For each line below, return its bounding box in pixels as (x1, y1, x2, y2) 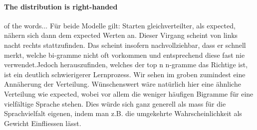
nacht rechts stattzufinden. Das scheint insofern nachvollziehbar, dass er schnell (4, 39, 246, 50)
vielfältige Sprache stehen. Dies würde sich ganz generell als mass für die (4, 98, 226, 109)
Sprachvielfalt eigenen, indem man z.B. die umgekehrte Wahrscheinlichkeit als (4, 108, 242, 119)
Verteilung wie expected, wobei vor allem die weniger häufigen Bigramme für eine (4, 88, 254, 99)
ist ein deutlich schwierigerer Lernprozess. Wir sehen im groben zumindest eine (4, 69, 246, 79)
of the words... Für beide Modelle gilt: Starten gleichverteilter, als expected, (4, 20, 236, 30)
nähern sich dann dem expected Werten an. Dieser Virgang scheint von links (4, 30, 238, 40)
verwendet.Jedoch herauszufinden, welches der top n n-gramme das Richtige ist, (4, 59, 248, 70)
